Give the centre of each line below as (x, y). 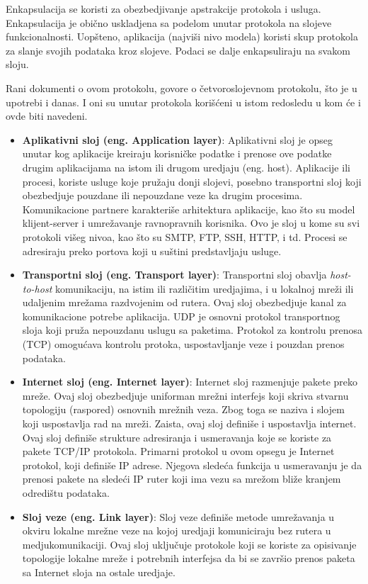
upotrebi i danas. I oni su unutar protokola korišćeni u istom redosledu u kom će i (183, 102)
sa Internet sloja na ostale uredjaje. (99, 572)
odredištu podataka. (66, 493)
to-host (37, 288)
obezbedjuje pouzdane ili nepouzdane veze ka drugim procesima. (162, 195)
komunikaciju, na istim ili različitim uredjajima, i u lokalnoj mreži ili (204, 288)
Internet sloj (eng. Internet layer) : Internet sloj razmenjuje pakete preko (190, 382)
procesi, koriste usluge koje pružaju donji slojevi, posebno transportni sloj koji (192, 181)
